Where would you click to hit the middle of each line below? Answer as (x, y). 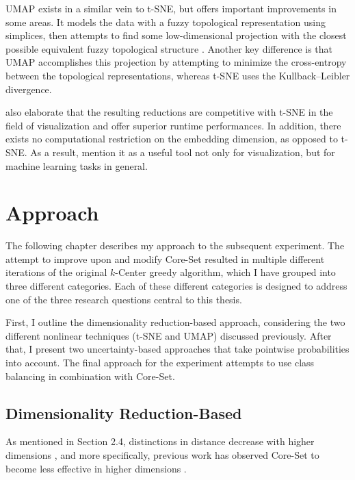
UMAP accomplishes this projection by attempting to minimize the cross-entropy (176, 62)
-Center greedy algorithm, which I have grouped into (225, 272)
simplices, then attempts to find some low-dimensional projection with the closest (176, 35)
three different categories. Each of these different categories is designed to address (176, 286)
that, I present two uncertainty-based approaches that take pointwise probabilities (177, 349)
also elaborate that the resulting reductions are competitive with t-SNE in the (169, 112)
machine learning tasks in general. (77, 165)
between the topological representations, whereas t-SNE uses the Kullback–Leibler (178, 75)
